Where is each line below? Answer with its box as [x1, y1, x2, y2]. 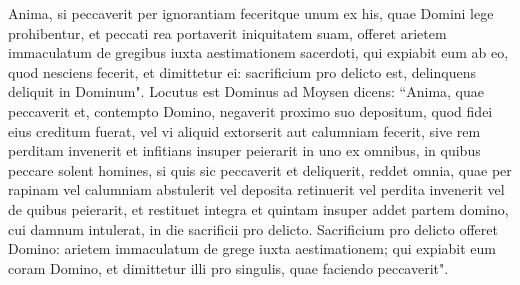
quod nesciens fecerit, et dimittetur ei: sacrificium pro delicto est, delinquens [8, 61, 476, 82]
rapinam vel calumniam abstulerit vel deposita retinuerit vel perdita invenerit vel [8, 179, 505, 200]
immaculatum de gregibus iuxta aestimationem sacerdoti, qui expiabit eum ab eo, [8, 42, 509, 63]
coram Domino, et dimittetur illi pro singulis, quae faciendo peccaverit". [8, 257, 449, 278]
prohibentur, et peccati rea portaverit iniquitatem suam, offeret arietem [8, 22, 447, 43]
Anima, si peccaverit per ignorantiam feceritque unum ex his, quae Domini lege [8, 3, 494, 23]
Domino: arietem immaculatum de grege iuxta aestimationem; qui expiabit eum [8, 238, 496, 259]
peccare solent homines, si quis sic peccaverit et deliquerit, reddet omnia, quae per [8, 159, 512, 180]
